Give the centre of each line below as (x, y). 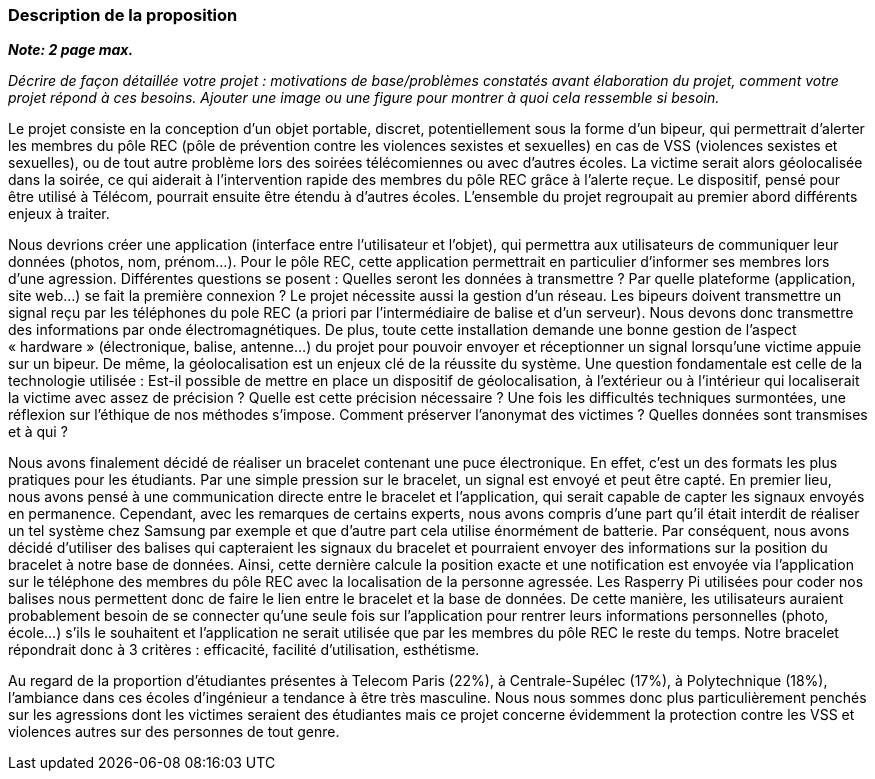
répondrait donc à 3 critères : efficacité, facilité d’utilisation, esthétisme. (244, 650)
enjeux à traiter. (59, 214)
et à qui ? (38, 432)
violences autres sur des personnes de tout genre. (174, 732)
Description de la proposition (123, 15)
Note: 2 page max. (71, 50)
